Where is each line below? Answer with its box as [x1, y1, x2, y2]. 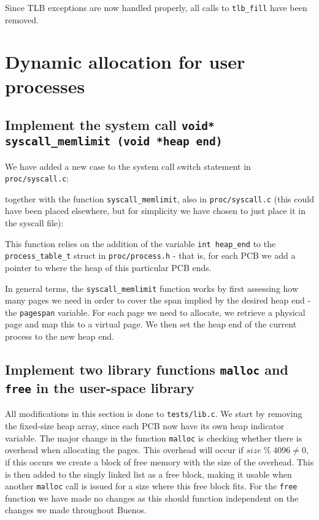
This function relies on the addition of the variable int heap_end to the [5, 237, 276, 250]
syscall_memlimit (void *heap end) [5, 135, 223, 148]
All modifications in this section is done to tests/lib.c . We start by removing [5, 407, 302, 420]
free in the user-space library [5, 378, 194, 397]
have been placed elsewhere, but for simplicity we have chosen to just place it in [5, 204, 306, 217]
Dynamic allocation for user [5, 49, 245, 74]
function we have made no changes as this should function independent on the [5, 491, 299, 504]
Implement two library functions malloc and [5, 360, 288, 379]
